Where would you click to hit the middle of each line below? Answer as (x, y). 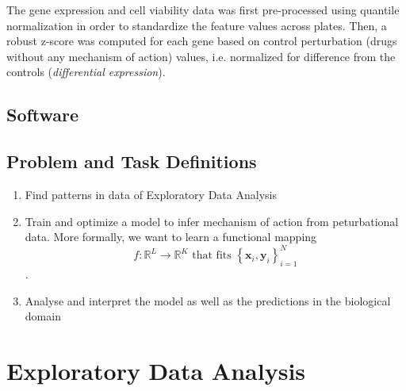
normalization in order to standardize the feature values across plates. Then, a (197, 25)
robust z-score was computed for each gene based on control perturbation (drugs (202, 41)
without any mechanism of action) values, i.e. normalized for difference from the (201, 56)
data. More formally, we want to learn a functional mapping (171, 237)
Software (43, 115)
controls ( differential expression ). (86, 72)
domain (43, 316)
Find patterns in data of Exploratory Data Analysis (151, 194)
